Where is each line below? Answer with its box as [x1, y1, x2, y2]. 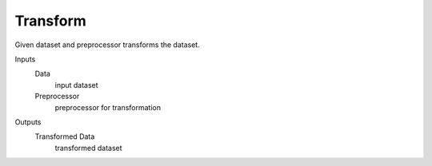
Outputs [14, 117, 42, 127]
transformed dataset [54, 143, 123, 152]
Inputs [14, 54, 36, 64]
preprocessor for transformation [54, 102, 162, 112]
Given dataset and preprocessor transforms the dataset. [14, 40, 200, 49]
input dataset [54, 80, 99, 89]
